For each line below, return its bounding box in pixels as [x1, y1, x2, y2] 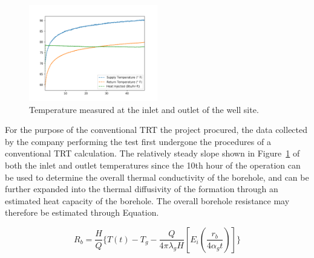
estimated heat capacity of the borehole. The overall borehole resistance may [5, 194, 290, 207]
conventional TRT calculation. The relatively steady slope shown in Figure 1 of [5, 147, 300, 160]
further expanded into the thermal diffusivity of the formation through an [5, 182, 278, 195]
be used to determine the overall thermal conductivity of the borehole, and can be [5, 170, 309, 183]
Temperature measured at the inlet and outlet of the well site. [29, 103, 259, 115]
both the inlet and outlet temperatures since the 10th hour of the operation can [5, 158, 301, 171]
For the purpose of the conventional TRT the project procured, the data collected [5, 123, 308, 136]
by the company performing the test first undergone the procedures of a [5, 135, 271, 147]
